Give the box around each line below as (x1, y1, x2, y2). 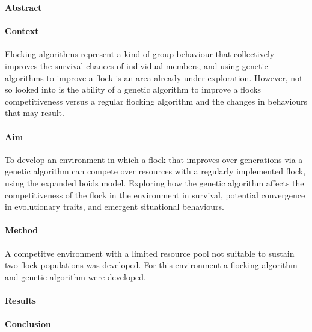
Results (5, 294, 36, 306)
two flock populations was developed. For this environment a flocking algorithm (5, 259, 298, 271)
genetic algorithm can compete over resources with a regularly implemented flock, (5, 165, 306, 177)
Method (5, 224, 38, 236)
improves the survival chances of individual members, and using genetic (5, 59, 268, 72)
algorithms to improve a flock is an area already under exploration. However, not (5, 71, 303, 84)
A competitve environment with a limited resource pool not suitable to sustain (5, 247, 295, 259)
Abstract (5, 1, 42, 13)
